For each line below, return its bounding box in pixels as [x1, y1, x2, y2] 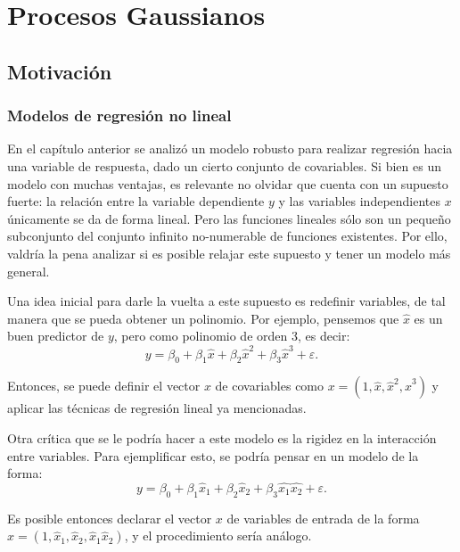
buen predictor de [7, 326, 104, 345]
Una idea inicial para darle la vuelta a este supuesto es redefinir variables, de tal [7, 292, 446, 310]
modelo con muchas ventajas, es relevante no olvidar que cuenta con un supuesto [7, 174, 448, 193]
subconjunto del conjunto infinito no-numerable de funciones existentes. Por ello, [7, 227, 448, 245]
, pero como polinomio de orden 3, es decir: [113, 326, 350, 345]
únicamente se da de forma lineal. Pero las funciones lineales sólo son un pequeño [7, 209, 451, 227]
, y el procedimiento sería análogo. [124, 526, 312, 545]
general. [7, 261, 50, 280]
